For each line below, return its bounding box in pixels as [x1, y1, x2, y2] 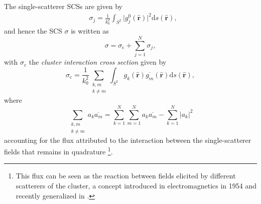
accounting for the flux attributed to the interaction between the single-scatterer [4, 134, 251, 145]
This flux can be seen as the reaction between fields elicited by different [16, 170, 236, 181]
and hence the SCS [4, 26, 62, 36]
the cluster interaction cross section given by [29, 57, 167, 67]
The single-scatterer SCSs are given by [4, 1, 122, 11]
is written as [71, 26, 109, 36]
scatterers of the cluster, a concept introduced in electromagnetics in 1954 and [16, 180, 256, 191]
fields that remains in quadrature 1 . [4, 145, 113, 156]
